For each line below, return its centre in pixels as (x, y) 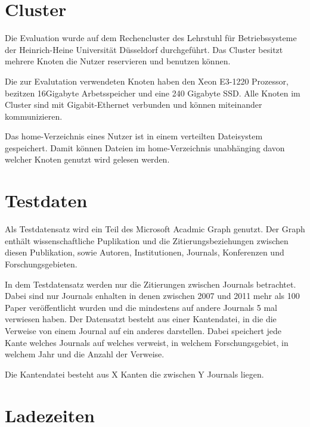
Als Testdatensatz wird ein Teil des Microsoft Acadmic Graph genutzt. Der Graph (155, 229)
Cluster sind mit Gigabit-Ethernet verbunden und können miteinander (134, 105)
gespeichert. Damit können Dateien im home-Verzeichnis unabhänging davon (145, 147)
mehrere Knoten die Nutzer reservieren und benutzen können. (118, 61)
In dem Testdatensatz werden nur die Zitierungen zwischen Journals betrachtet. (151, 284)
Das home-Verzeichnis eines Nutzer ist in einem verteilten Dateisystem (134, 136)
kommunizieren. (34, 116)
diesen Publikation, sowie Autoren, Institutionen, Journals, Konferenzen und (145, 252)
